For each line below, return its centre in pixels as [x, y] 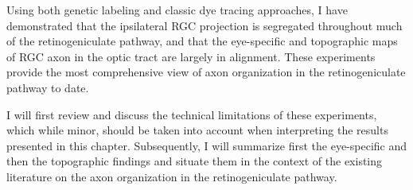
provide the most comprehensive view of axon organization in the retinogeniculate [206, 72]
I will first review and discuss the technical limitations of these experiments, [192, 114]
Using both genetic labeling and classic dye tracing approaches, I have [177, 10]
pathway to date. [48, 87]
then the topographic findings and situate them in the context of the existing [195, 161]
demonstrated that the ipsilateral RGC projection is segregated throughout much [205, 25]
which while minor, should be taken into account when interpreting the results [197, 130]
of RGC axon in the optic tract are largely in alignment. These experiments [191, 56]
